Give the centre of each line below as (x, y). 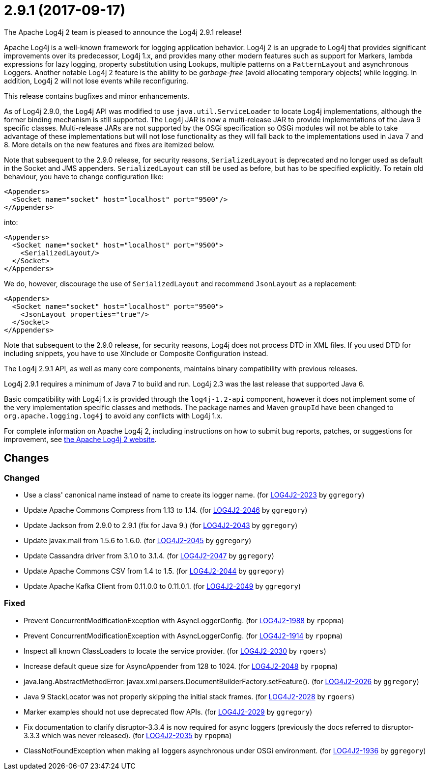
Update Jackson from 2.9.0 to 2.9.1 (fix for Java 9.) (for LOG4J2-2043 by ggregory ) (161, 525)
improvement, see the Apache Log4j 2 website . (80, 439)
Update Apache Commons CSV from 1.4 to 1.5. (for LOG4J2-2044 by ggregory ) (154, 571)
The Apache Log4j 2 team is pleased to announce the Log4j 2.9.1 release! (123, 32)
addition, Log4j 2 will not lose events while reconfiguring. (97, 81)
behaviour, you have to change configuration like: (84, 176)
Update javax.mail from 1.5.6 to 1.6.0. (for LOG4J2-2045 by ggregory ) (138, 540)
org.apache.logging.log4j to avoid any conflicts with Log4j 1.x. (113, 415)
